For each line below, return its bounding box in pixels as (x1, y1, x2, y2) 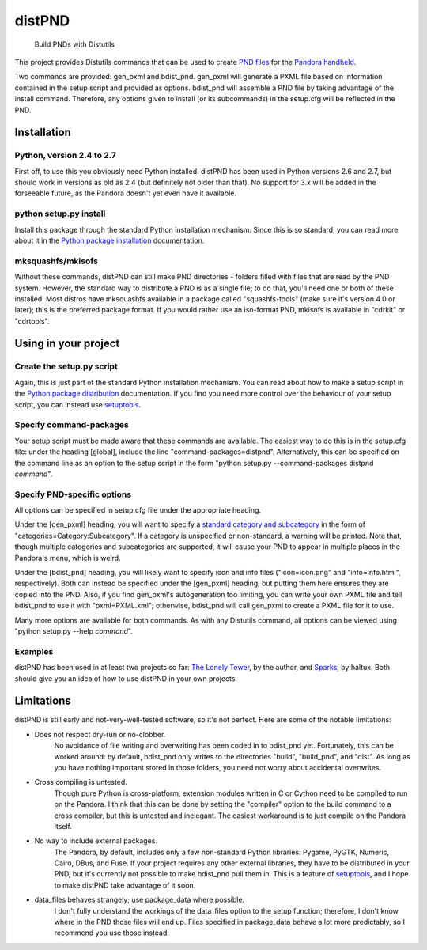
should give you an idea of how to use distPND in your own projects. (14, 673, 237, 683)
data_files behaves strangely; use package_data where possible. (34, 895, 245, 905)
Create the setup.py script (14, 361, 118, 372)
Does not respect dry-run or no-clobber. (34, 729, 166, 739)
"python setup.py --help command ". (14, 626, 134, 636)
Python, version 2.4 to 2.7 (14, 150, 116, 161)
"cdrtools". (14, 316, 50, 326)
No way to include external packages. (34, 836, 158, 846)
